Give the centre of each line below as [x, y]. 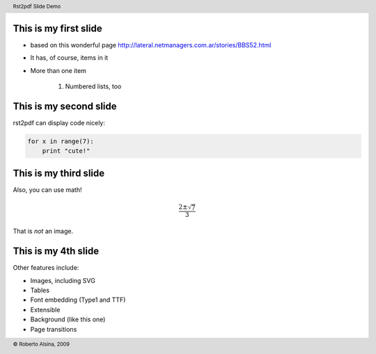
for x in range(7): [61, 141]
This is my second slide [65, 106]
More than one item [58, 70]
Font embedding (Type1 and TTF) [78, 300]
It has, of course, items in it [69, 58]
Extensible [45, 309]
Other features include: [46, 268]
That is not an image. [43, 231]
